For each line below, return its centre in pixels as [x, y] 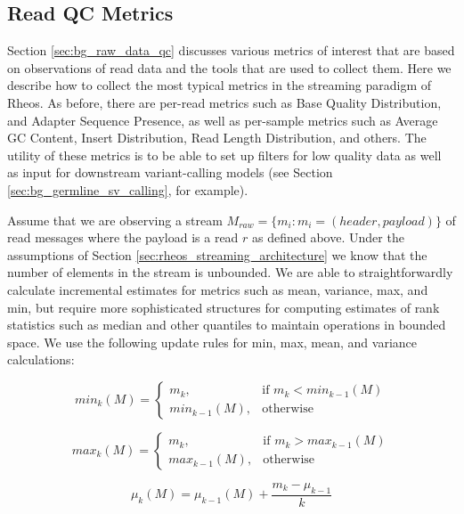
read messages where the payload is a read [123, 237]
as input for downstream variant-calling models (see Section [170, 172]
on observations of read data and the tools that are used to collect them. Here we [229, 67]
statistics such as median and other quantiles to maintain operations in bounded [227, 325]
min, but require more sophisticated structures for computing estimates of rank [224, 307]
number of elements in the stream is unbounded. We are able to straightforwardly [230, 272]
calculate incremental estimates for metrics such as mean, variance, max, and [218, 289]
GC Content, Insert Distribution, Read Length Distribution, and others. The [217, 138]
